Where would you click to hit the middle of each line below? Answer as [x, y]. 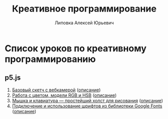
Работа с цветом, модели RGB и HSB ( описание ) [64, 95]
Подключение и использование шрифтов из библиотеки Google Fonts [87, 106]
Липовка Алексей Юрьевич [84, 23]
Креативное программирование [84, 9]
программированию [50, 59]
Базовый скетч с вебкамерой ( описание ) [56, 90]
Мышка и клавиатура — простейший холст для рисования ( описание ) [88, 100]
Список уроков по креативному [76, 48]
